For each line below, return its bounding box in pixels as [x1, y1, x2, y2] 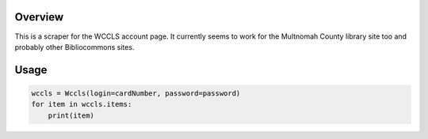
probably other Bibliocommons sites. [14, 42, 135, 51]
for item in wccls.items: [31, 100, 132, 109]
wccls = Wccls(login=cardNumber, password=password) [31, 88, 241, 98]
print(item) [48, 111, 95, 120]
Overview [14, 10, 64, 24]
